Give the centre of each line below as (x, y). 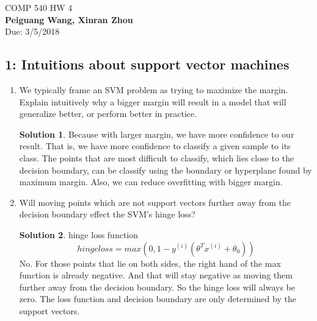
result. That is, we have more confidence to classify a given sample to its (155, 146)
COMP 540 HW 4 (39, 7)
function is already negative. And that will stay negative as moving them (156, 275)
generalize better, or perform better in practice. (108, 114)
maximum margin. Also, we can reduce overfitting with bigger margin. (151, 182)
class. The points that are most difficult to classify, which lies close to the (157, 157)
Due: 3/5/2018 (32, 31)
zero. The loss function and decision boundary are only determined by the (158, 299)
